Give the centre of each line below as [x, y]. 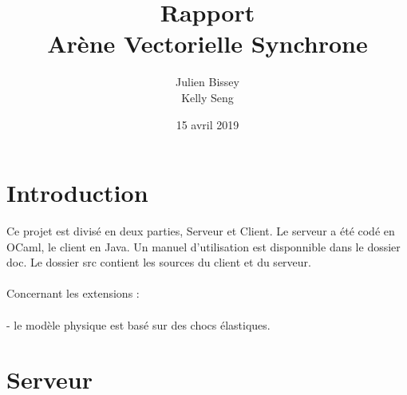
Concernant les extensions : [73, 293]
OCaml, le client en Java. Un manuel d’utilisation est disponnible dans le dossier [203, 246]
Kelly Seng [207, 97]
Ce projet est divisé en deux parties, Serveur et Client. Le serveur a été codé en [201, 231]
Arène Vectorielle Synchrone [207, 43]
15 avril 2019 [207, 124]
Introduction [77, 193]
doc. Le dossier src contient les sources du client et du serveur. [159, 262]
